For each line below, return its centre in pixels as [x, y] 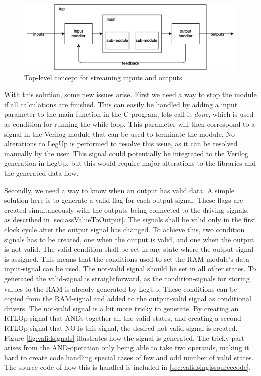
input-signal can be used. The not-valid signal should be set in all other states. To [130, 269]
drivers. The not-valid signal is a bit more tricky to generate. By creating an [121, 308]
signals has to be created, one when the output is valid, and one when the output [129, 239]
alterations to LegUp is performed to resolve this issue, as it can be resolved [121, 144]
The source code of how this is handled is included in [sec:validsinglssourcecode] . [127, 367]
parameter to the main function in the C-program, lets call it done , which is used [129, 114]
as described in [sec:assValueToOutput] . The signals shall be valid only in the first [130, 219]
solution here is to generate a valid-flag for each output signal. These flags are [124, 200]
